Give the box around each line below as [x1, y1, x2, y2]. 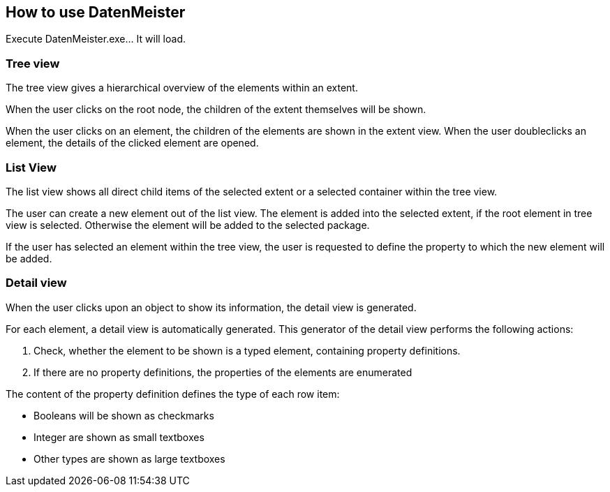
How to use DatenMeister [6, 3, 186, 21]
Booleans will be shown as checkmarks [34, 409, 214, 422]
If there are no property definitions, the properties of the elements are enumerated [34, 366, 412, 378]
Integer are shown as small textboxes [34, 431, 204, 443]
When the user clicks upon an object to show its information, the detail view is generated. [6, 301, 417, 313]
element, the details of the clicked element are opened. [6, 137, 259, 149]
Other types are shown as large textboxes [34, 452, 225, 465]
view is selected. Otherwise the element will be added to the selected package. [6, 218, 370, 231]
